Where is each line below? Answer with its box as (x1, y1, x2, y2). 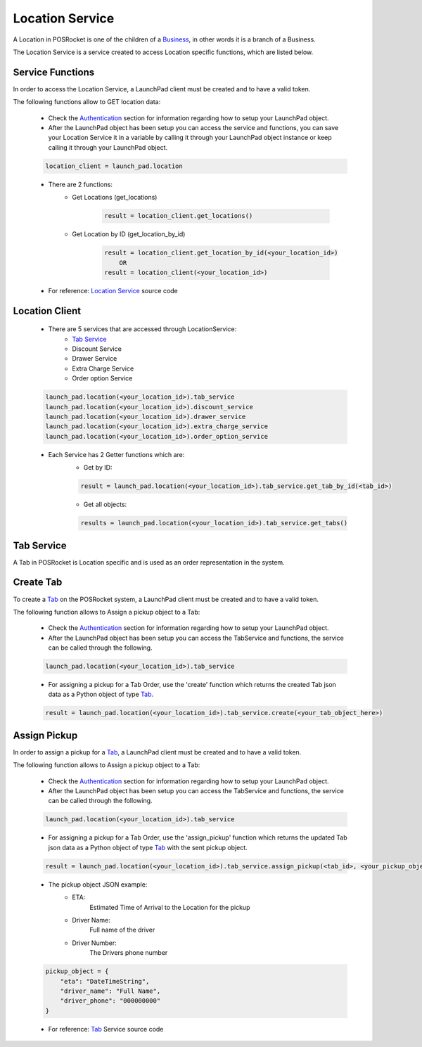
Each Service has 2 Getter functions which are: (48, 450, 185, 458)
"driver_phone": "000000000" (60, 997, 161, 1005)
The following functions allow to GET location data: (13, 98, 161, 106)
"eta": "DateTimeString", (60, 977, 150, 985)
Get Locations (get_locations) (72, 193, 158, 202)
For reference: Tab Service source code (48, 1024, 164, 1033)
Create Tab (13, 577, 63, 589)
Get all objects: (83, 500, 127, 509)
